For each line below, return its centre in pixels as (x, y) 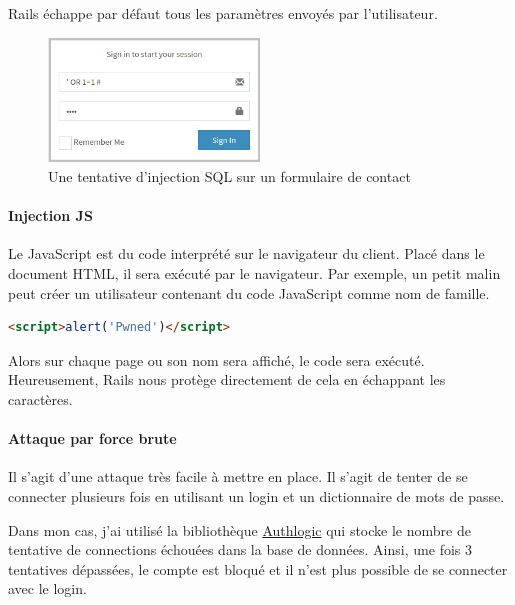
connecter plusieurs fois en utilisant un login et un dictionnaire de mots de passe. (256, 495)
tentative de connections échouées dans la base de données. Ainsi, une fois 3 (240, 549)
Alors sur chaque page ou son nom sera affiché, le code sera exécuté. (216, 359)
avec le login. (47, 588)
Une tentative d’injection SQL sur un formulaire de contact (229, 175)
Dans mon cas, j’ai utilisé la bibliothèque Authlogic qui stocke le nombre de (239, 529)
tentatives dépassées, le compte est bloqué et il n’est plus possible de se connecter (258, 568)
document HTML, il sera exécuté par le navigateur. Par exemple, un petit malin (254, 272)
